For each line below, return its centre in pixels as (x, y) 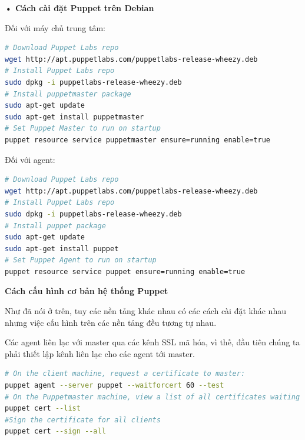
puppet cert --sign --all (55, 431)
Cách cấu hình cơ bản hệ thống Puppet (87, 291)
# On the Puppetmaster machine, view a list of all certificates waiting (152, 397)
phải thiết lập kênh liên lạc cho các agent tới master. (100, 353)
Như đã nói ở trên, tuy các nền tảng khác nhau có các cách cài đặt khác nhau (145, 311)
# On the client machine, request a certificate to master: (125, 374)
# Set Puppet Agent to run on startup (81, 260)
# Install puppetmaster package (68, 94)
